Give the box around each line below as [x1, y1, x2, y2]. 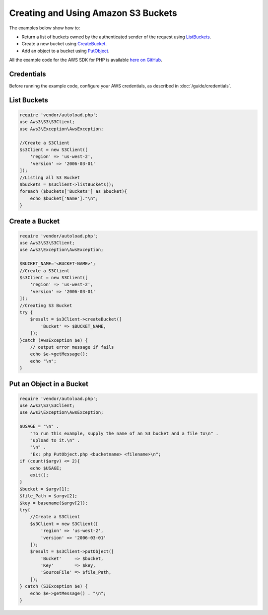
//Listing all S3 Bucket [19, 174, 80, 180]
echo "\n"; [30, 358, 57, 364]
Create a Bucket [9, 217, 60, 226]
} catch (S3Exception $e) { [19, 584, 88, 589]
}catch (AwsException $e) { [19, 337, 88, 343]
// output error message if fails [30, 344, 114, 350]
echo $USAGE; [30, 465, 62, 471]
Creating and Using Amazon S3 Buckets [9, 7, 177, 18]
